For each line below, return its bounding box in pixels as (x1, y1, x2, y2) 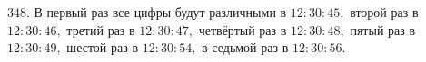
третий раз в (66, 20, 135, 39)
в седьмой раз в (202, 38, 289, 57)
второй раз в (350, 3, 419, 21)
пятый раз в (350, 20, 416, 39)
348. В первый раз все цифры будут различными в (7, 3, 287, 21)
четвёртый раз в (198, 20, 287, 39)
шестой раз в (66, 38, 139, 57)
